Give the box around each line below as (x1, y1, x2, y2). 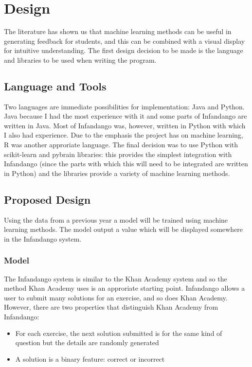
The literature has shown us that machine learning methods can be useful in (4, 26, 232, 36)
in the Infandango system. (4, 233, 82, 244)
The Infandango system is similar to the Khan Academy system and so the (4, 273, 227, 283)
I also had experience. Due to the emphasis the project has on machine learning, (4, 130, 243, 140)
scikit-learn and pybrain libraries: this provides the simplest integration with (4, 149, 232, 159)
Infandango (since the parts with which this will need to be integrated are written (4, 158, 248, 169)
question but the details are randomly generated (15, 337, 159, 348)
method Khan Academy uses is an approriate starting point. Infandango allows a (4, 283, 245, 293)
